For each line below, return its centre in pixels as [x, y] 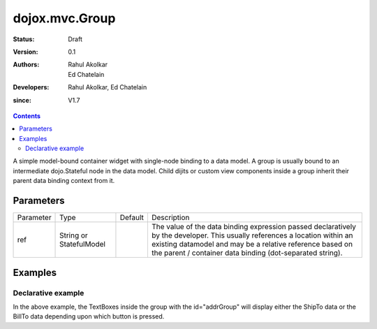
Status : [24, 39]
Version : [25, 52]
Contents [27, 116]
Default [132, 218]
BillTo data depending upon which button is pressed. [89, 316]
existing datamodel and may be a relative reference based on [252, 244]
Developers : [31, 87]
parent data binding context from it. [64, 181]
